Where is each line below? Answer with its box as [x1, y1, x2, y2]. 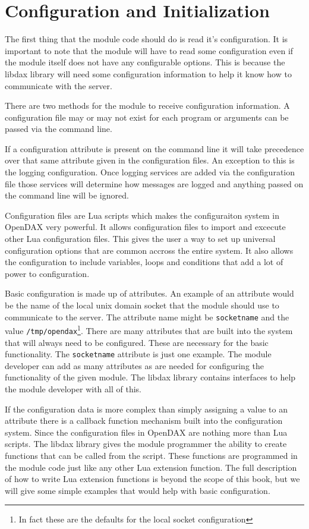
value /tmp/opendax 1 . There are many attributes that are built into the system [5, 323, 293, 336]
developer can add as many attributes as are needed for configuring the [5, 359, 264, 371]
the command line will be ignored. [5, 189, 129, 201]
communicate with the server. [5, 79, 112, 92]
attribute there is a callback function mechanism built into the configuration [5, 414, 283, 427]
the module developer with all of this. [5, 383, 141, 395]
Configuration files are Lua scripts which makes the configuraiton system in [5, 209, 280, 221]
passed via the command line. [5, 122, 112, 135]
